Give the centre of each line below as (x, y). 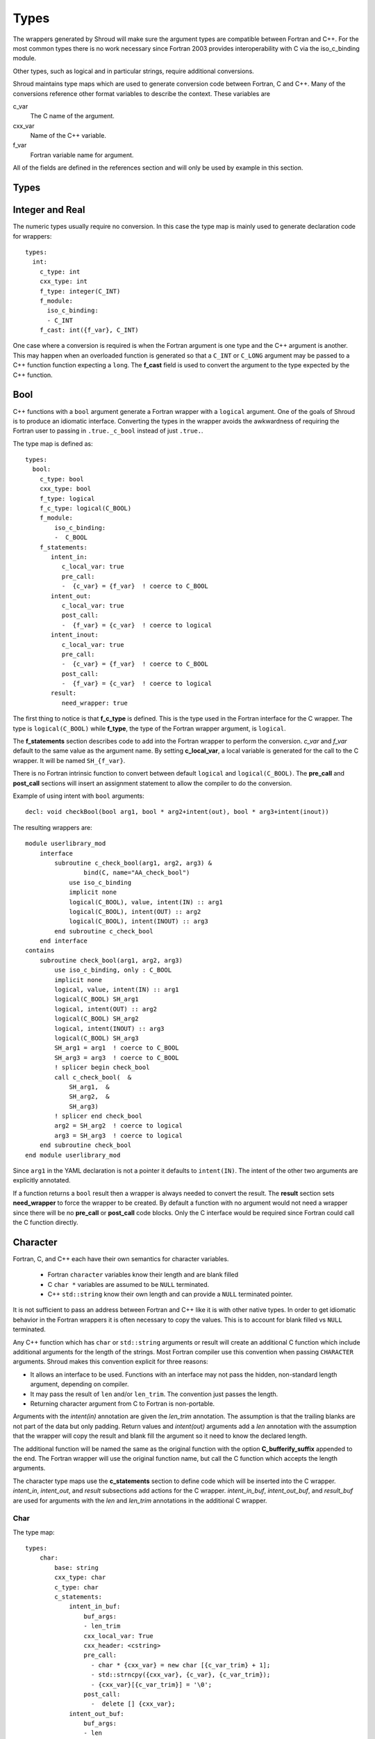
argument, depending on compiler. (80, 1384)
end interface (64, 941)
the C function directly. (45, 1222)
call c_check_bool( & (93, 1077)
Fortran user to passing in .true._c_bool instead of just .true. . (108, 431)
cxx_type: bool (65, 489)
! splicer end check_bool (98, 1116)
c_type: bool (61, 479)
